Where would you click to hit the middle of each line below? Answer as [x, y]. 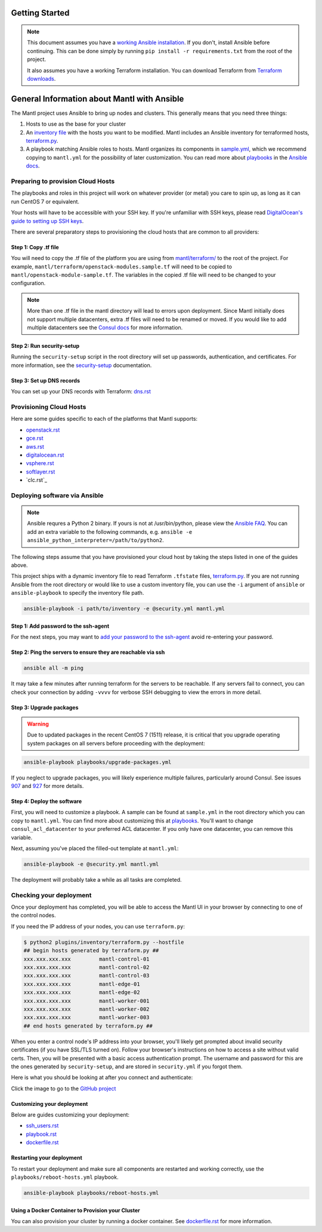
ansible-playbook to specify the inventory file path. [78, 593]
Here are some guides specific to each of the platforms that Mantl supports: [104, 419]
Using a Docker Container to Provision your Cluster [75, 1210]
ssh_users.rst [42, 1126]
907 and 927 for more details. [47, 786]
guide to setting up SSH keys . [47, 221]
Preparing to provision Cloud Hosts [63, 181]
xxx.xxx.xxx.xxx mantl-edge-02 [82, 993]
